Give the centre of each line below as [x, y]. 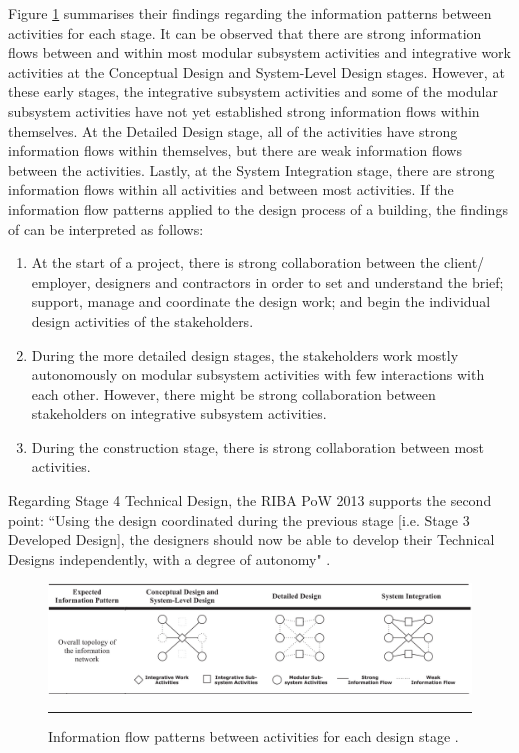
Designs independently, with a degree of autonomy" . [169, 558]
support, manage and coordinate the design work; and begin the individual [261, 301]
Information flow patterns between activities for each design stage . [253, 736]
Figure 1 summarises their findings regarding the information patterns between [250, 13]
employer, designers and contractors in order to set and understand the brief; [267, 281]
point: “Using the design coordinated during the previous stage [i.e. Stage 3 [239, 519]
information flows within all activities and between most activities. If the [231, 189]
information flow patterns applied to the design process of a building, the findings [258, 208]
